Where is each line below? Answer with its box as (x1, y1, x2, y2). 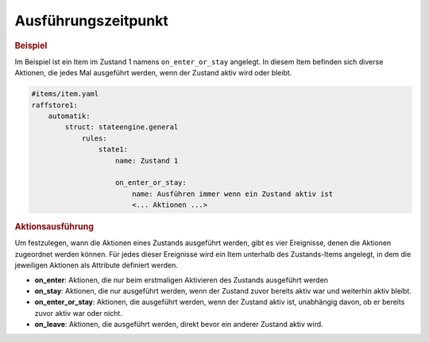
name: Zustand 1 (115, 156, 179, 165)
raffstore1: (31, 100, 79, 110)
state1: (98, 145, 129, 154)
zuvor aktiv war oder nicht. (34, 308, 122, 317)
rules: (81, 133, 107, 143)
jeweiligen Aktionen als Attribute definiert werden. (14, 260, 179, 270)
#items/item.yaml (31, 90, 99, 98)
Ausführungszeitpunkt (14, 12, 168, 29)
